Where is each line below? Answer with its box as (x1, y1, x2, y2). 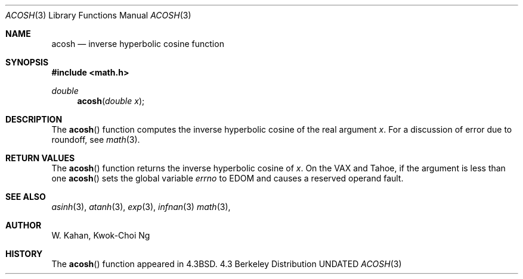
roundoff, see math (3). (51, 134, 140, 145)
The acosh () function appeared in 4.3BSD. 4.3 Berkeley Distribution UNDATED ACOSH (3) (51, 259, 402, 269)
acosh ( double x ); (77, 96, 145, 106)
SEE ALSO (5, 192, 46, 202)
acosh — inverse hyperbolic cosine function (51, 39, 224, 49)
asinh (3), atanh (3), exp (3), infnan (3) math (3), (51, 202, 231, 212)
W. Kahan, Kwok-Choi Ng (51, 230, 150, 240)
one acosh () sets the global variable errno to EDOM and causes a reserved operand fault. (51, 173, 404, 183)
